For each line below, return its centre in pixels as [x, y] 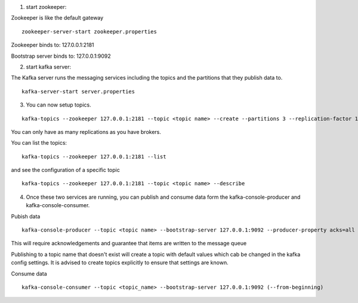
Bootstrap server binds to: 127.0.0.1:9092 [61, 56]
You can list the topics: [39, 143]
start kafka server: [49, 67]
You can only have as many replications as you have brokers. [86, 132]
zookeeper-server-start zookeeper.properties [89, 32]
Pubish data [26, 216]
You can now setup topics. [59, 105]
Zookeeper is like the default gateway [57, 18]
